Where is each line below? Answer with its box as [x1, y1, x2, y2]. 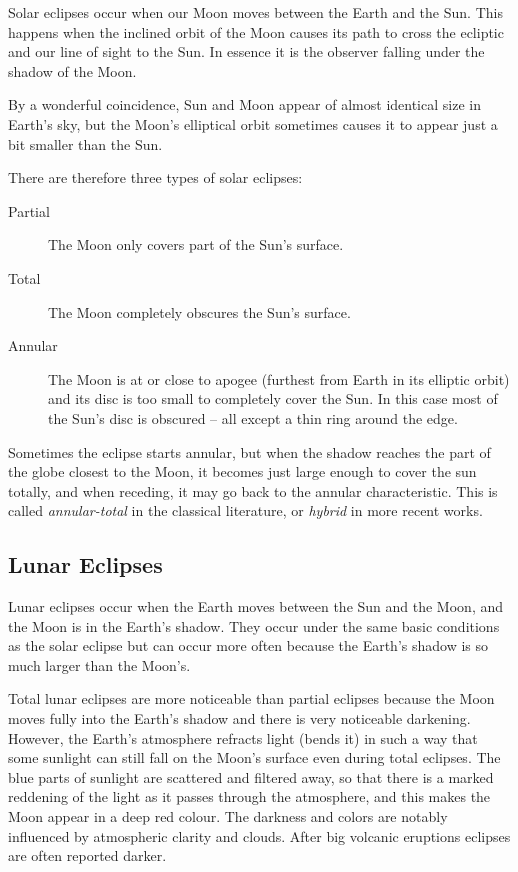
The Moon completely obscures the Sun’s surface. [48, 301, 351, 322]
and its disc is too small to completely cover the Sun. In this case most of [48, 388, 498, 409]
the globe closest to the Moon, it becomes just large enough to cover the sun [8, 461, 477, 482]
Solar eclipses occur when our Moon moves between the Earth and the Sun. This [8, 2, 503, 22]
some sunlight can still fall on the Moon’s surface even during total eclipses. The [8, 747, 501, 768]
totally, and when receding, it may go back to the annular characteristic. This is [8, 480, 498, 501]
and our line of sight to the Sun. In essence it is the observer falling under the [8, 41, 485, 62]
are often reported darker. [8, 845, 167, 866]
